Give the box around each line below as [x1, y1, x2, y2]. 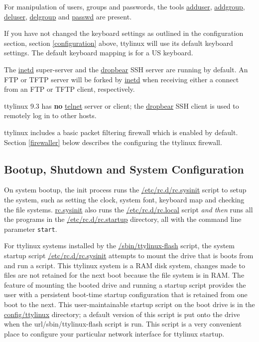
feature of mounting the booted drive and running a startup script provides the [4, 279, 246, 290]
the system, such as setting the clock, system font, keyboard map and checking [4, 194, 245, 204]
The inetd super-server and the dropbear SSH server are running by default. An [4, 64, 248, 74]
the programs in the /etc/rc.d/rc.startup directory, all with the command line [4, 214, 242, 224]
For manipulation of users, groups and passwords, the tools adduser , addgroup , [4, 1, 245, 11]
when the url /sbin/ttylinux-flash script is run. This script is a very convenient [4, 319, 242, 329]
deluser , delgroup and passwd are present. [4, 11, 132, 21]
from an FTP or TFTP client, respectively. [4, 84, 135, 94]
